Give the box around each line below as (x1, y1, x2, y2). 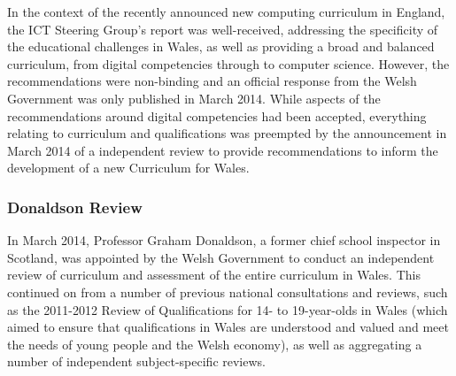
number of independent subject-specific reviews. (7, 352, 266, 371)
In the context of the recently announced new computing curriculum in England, (7, 3, 445, 20)
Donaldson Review (7, 196, 143, 218)
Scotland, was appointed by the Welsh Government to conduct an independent (7, 248, 435, 266)
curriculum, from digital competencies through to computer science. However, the (7, 54, 450, 73)
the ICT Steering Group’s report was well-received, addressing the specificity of (7, 19, 438, 38)
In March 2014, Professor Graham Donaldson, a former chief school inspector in (7, 231, 441, 249)
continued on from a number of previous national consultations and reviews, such (7, 282, 448, 301)
